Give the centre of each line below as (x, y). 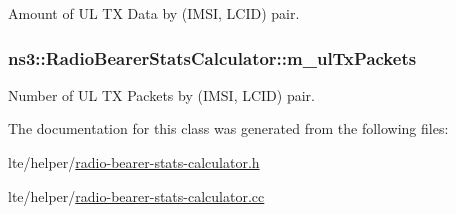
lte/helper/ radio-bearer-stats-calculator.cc (136, 195)
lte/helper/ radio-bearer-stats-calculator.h (134, 162)
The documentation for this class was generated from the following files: (228, 128)
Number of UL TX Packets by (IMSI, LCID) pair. (161, 94)
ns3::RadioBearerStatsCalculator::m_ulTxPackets (212, 57)
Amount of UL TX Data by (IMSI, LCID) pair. (154, 13)
